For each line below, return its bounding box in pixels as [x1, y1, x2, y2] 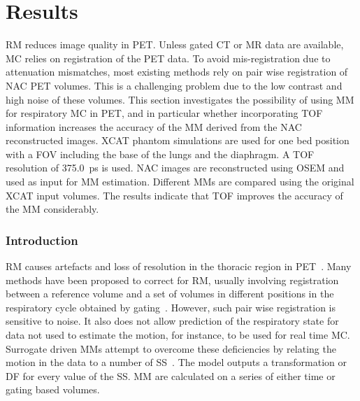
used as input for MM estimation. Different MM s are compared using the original [6, 174, 354, 189]
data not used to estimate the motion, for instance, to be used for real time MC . [6, 328, 350, 342]
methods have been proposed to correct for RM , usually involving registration [6, 272, 339, 287]
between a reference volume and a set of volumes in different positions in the [6, 286, 334, 301]
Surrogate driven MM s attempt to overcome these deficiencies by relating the [6, 341, 336, 356]
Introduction [6, 231, 78, 248]
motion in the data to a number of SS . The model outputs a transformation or [6, 355, 347, 370]
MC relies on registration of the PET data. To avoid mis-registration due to [6, 50, 331, 65]
